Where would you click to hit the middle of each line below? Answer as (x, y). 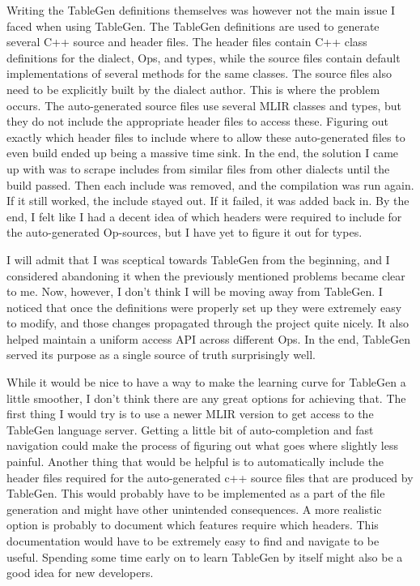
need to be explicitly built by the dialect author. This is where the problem (193, 89)
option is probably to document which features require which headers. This (193, 525)
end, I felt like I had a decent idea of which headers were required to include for (204, 216)
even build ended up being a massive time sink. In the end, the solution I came (203, 153)
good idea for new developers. (80, 573)
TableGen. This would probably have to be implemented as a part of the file (196, 493)
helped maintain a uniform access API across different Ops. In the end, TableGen (208, 338)
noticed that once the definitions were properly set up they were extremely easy (204, 307)
